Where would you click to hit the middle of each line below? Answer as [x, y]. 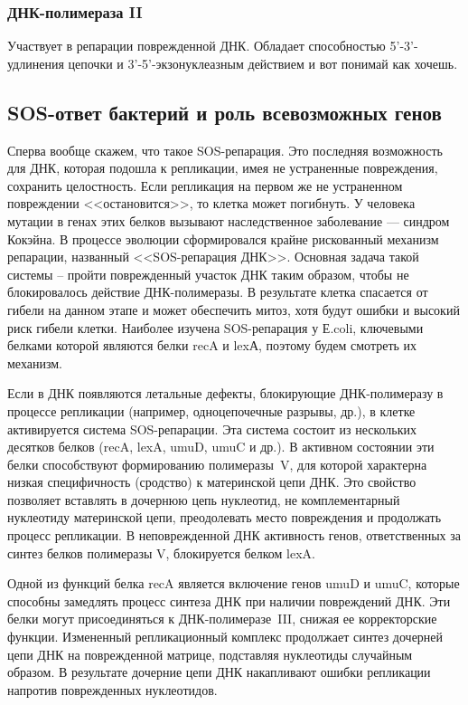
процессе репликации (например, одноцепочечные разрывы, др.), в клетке [211, 410]
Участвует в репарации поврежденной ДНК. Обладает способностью [197, 46]
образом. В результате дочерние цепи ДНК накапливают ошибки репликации [219, 672]
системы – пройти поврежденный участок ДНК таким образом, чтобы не [208, 274]
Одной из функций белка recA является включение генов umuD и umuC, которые [234, 583]
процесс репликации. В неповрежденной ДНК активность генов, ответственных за [234, 535]
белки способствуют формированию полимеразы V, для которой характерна [217, 464]
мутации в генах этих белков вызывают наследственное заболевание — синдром [229, 220]
